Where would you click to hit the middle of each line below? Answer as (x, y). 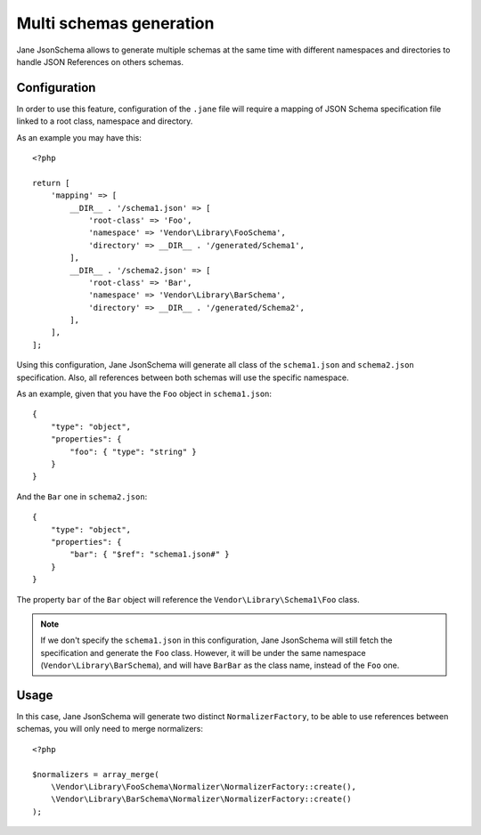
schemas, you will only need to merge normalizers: (110, 729)
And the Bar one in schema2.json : (82, 496)
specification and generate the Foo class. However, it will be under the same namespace (204, 653)
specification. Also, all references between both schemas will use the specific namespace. (183, 377)
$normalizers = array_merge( (96, 774)
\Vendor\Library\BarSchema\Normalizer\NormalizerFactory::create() (201, 799)
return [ (51, 183)
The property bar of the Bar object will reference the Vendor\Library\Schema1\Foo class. (188, 599)
